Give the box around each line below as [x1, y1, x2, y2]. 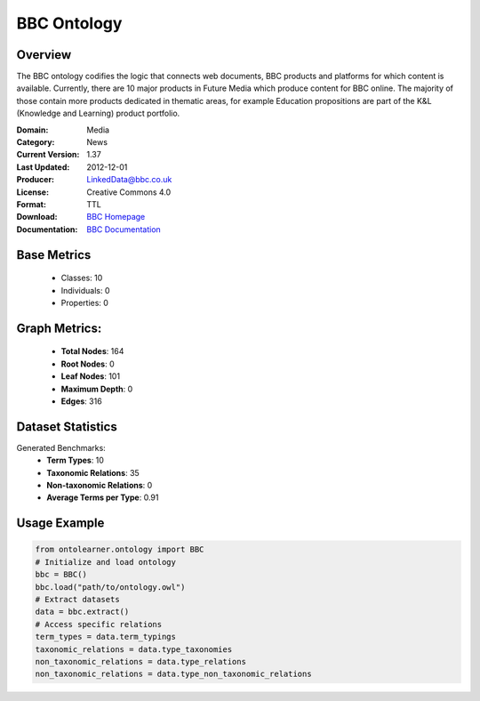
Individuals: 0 [60, 285, 110, 295]
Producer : [16, 174, 55, 185]
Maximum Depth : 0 [60, 383, 133, 394]
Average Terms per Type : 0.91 [46, 492, 159, 503]
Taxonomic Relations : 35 [46, 467, 140, 478]
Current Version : [16, 149, 80, 160]
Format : [16, 198, 46, 209]
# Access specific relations [35, 619, 163, 629]
